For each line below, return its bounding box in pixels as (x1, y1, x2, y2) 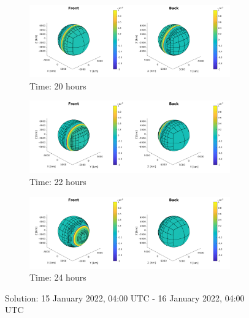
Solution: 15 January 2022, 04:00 (5, 291, 128, 304)
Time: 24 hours (29, 271, 86, 284)
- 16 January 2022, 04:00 (152, 291, 245, 304)
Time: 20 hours (29, 79, 86, 92)
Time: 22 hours (29, 175, 86, 187)
